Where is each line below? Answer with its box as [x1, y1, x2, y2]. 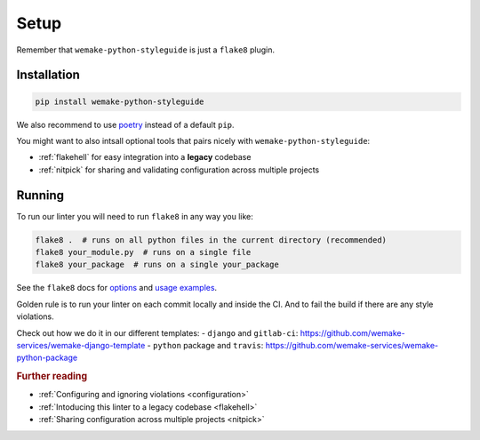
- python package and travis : [147, 340, 264, 350]
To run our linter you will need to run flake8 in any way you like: [16, 211, 253, 221]
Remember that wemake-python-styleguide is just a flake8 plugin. [16, 44, 276, 55]
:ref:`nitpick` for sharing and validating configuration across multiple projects [38, 164, 320, 175]
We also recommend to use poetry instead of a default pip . [16, 119, 235, 130]
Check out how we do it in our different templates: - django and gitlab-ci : [16, 327, 299, 338]
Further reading [16, 370, 88, 382]
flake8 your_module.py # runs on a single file [35, 247, 252, 257]
